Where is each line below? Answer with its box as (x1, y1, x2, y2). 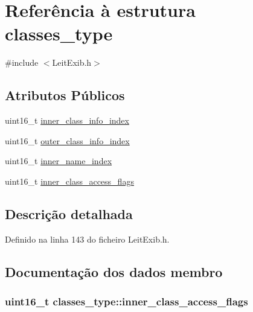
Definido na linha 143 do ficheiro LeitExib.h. (5, 232, 170, 245)
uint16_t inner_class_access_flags (5, 174, 134, 187)
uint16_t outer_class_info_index (5, 134, 130, 147)
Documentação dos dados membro (5, 262, 223, 281)
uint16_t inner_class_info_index (5, 114, 129, 127)
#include (5, 56, 39, 69)
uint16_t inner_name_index (5, 154, 112, 167)
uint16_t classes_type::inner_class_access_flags (5, 293, 248, 308)
